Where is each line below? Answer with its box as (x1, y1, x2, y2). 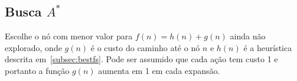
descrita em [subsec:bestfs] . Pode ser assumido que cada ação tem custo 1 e (5, 53, 278, 65)
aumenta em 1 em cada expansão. (98, 64, 220, 76)
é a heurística (243, 41, 292, 53)
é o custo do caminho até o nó (90, 41, 200, 53)
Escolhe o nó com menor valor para (5, 30, 133, 42)
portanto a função (5, 64, 70, 76)
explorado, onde (5, 41, 62, 53)
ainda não (230, 30, 266, 42)
